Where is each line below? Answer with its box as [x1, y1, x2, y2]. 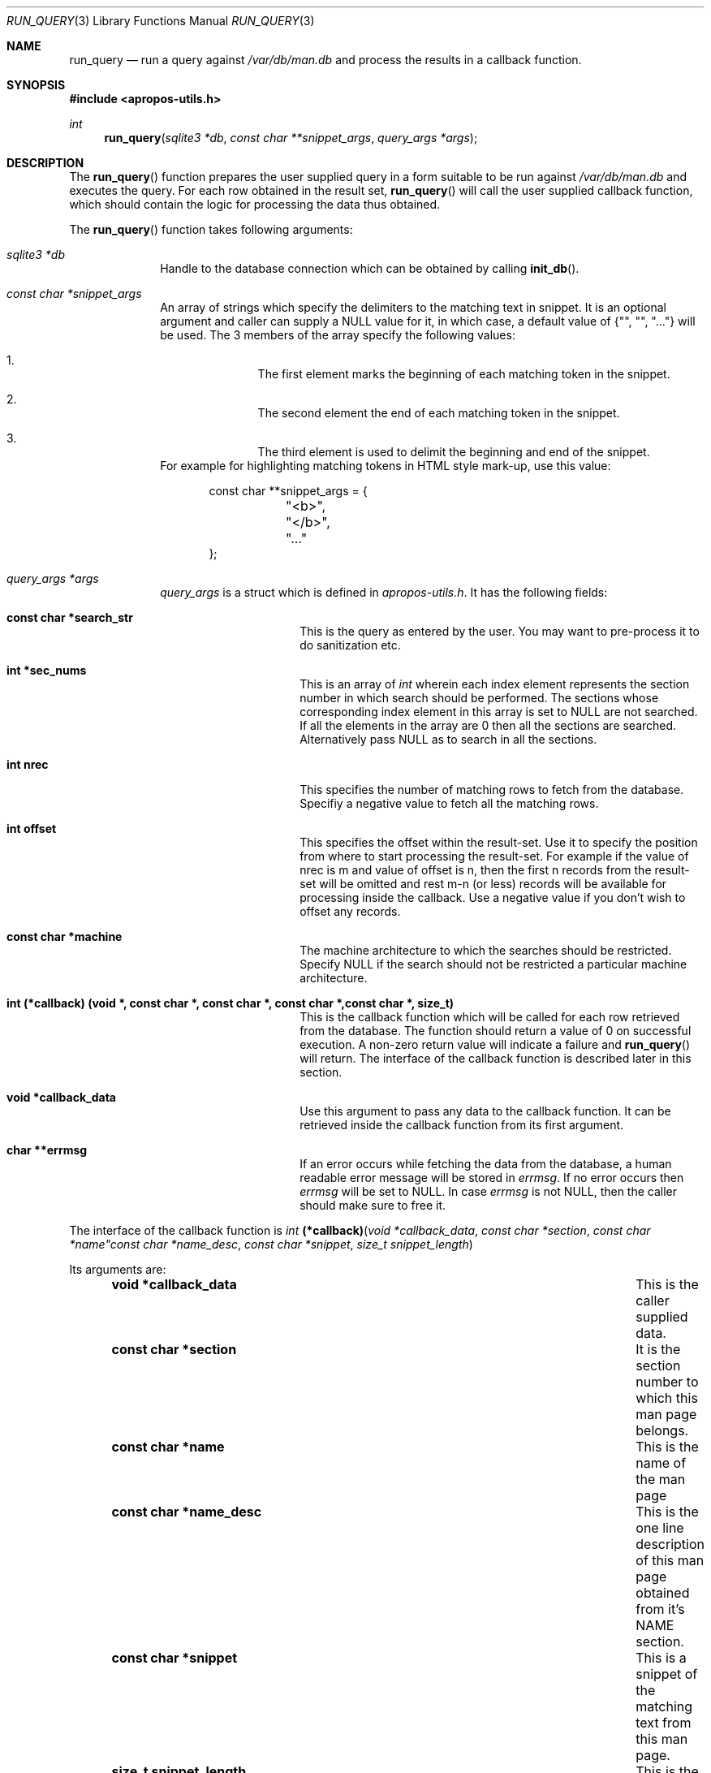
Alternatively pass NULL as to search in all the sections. [299, 732, 597, 746]
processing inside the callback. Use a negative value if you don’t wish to [299, 891, 686, 904]
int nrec [6, 757, 49, 771]
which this [636, 1390, 698, 1406]
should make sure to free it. [299, 1198, 446, 1212]
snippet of [636, 1666, 698, 1682]
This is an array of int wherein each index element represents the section [299, 677, 690, 691]
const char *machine [6, 930, 123, 943]
